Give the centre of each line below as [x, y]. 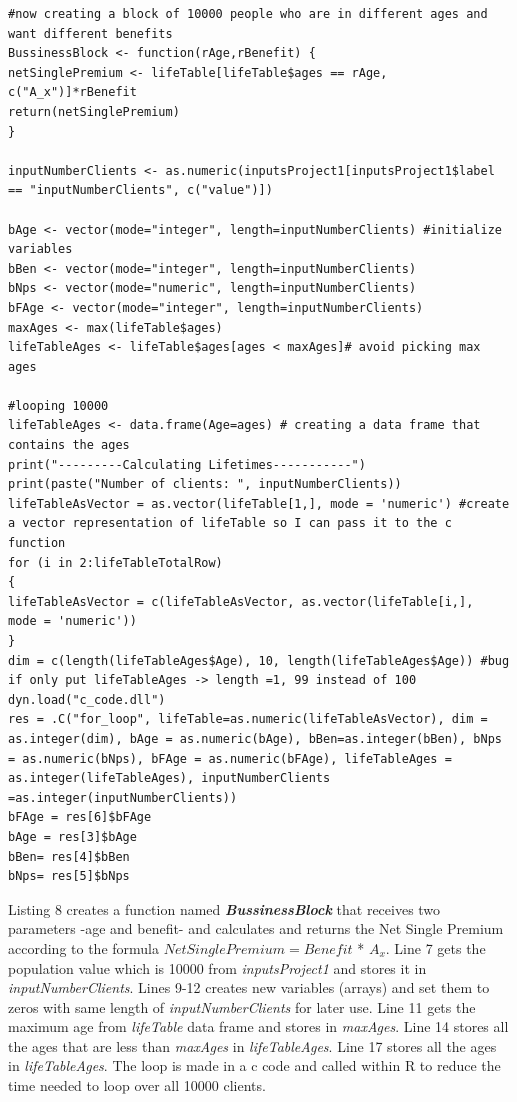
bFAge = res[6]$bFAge [80, 817]
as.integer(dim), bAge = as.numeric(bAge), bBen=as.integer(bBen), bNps [255, 738]
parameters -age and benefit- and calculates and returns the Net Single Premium [256, 928]
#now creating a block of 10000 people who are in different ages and [248, 14]
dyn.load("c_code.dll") [87, 699]
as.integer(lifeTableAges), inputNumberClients [169, 778]
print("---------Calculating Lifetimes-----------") [187, 464]
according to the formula [83, 947]
